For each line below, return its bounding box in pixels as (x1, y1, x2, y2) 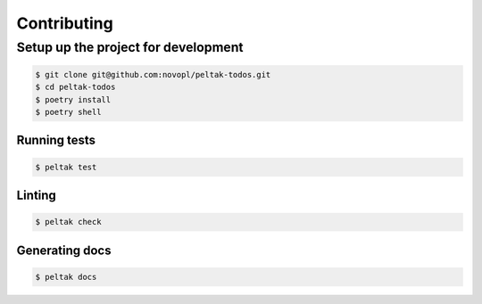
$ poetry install (35, 94, 112, 104)
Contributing (16, 13, 113, 33)
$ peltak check (35, 217, 102, 227)
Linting (16, 187, 57, 202)
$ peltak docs (35, 272, 97, 282)
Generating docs (16, 242, 112, 258)
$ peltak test (35, 161, 97, 172)
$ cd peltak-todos (35, 82, 116, 93)
